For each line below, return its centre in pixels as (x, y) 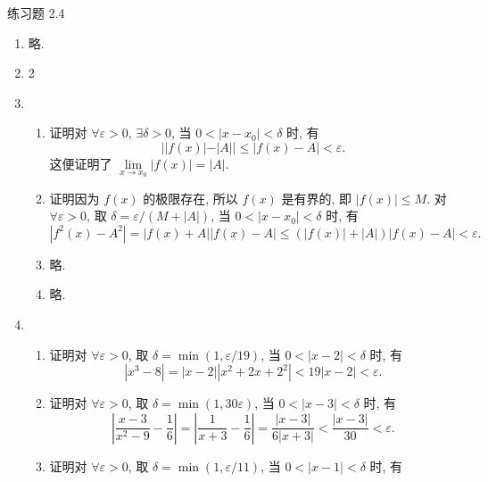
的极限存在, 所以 (190, 198)
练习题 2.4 (36, 12)
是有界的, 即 (317, 198)
